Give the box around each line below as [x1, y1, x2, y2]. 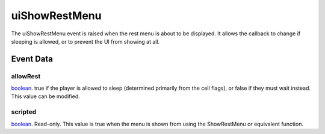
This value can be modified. [11, 93, 81, 100]
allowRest [11, 72, 41, 80]
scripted [11, 108, 37, 116]
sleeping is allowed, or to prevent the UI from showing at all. [11, 38, 160, 45]
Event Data [11, 54, 54, 64]
